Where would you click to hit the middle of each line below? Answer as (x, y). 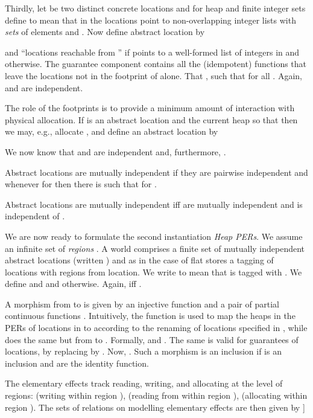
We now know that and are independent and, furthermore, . (115, 151)
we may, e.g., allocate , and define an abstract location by (112, 131)
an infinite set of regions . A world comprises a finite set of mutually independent (155, 248)
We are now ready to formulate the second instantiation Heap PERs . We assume (154, 236)
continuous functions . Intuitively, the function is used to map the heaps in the (150, 316)
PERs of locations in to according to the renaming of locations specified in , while (156, 328)
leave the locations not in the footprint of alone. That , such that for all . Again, (153, 75)
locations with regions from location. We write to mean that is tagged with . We (153, 272)
